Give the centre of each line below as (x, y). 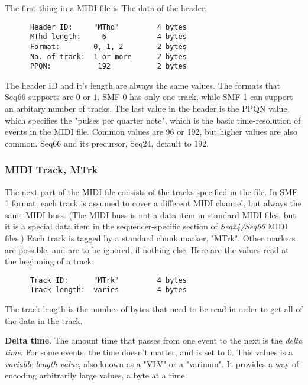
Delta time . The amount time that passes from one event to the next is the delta (154, 340)
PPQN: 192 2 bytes (108, 67)
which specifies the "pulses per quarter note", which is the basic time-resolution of (153, 120)
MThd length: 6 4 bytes (108, 37)
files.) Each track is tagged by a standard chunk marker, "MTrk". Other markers (150, 238)
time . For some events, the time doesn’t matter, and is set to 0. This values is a (149, 352)
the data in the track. (44, 320)
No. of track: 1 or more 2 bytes (108, 56)
